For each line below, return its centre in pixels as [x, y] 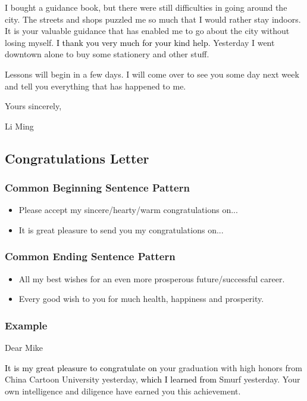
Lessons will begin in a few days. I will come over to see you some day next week [152, 74]
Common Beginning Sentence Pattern [97, 188]
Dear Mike [24, 348]
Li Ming [19, 126]
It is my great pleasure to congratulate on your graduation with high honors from [153, 367]
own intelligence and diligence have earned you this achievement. [123, 391]
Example [26, 325]
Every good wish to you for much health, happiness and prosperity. [141, 299]
